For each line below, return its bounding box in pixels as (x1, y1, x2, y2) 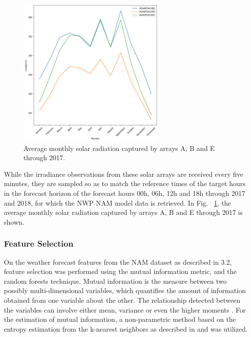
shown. (4, 216, 24, 227)
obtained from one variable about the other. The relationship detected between (4, 295, 241, 305)
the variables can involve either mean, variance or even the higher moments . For (4, 304, 246, 315)
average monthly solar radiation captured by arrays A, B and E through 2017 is (4, 207, 243, 217)
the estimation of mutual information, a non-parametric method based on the (4, 314, 236, 324)
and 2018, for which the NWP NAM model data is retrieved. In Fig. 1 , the (4, 197, 231, 208)
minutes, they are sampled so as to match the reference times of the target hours (4, 178, 246, 189)
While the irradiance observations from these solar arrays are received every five (4, 168, 243, 179)
